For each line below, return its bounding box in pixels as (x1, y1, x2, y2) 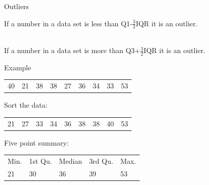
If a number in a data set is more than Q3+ (4, 45, 140, 56)
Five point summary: (4, 137, 69, 148)
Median (59, 156, 82, 166)
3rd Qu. (89, 156, 113, 166)
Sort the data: (4, 100, 48, 110)
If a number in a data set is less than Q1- (4, 18, 133, 28)
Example (4, 62, 31, 72)
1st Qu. (29, 156, 52, 166)
